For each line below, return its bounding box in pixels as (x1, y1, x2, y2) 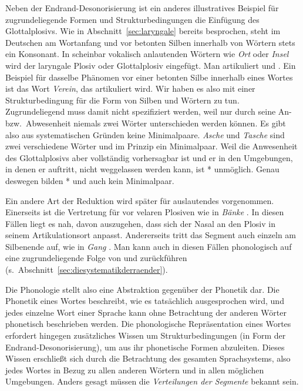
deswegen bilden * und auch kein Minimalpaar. (5, 174, 174, 186)
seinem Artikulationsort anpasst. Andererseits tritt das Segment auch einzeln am (5, 229, 296, 241)
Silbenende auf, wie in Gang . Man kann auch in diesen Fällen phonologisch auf (5, 240, 292, 252)
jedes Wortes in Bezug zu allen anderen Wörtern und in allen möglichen (5, 363, 264, 376)
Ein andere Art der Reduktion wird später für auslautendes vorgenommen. (5, 194, 274, 206)
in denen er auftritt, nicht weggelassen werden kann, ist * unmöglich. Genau (5, 163, 280, 175)
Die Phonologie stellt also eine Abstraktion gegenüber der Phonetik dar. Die (5, 283, 280, 295)
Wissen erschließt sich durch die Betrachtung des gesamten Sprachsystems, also (5, 352, 291, 365)
